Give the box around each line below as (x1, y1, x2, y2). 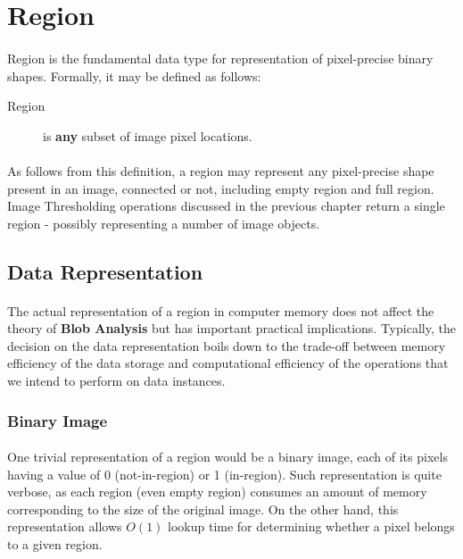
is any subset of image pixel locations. (43, 126, 252, 145)
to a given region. (7, 535, 103, 554)
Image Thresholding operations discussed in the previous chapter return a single (7, 196, 445, 215)
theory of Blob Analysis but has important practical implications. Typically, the (7, 319, 456, 338)
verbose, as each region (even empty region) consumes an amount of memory (7, 482, 427, 501)
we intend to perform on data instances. (7, 371, 226, 390)
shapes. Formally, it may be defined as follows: (7, 66, 261, 85)
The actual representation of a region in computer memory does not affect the (7, 301, 434, 320)
